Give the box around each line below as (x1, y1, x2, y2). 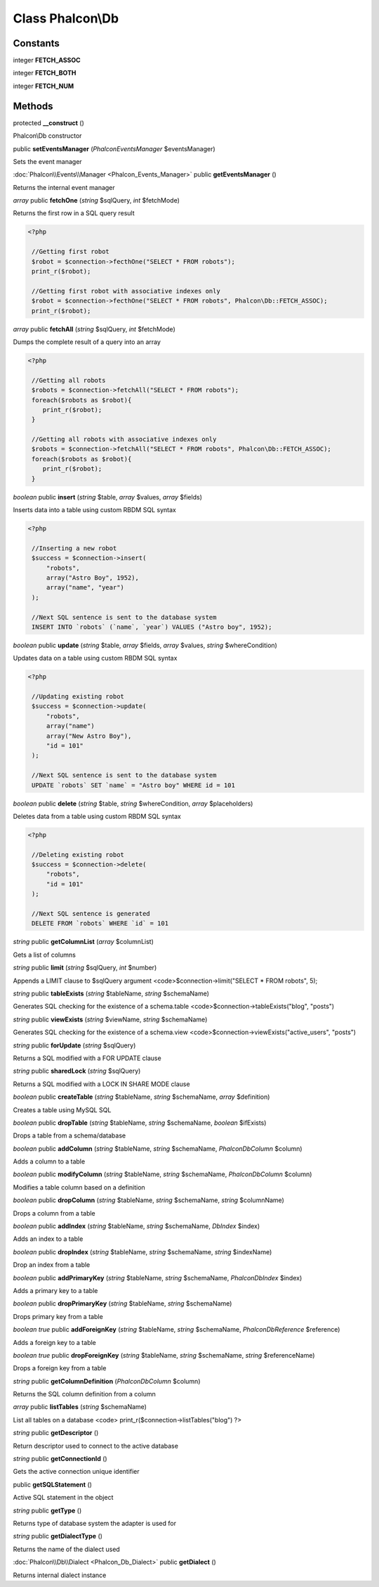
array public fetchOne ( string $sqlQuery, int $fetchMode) (13, 196, 180, 205)
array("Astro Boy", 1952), (46, 573, 140, 582)
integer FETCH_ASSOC (13, 56, 81, 65)
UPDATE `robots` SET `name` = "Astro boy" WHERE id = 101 (32, 781, 235, 789)
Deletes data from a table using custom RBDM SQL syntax (13, 812, 182, 820)
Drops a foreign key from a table (13, 1364, 107, 1372)
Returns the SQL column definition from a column (13, 1390, 156, 1398)
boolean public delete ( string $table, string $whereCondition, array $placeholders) (13, 799, 253, 808)
